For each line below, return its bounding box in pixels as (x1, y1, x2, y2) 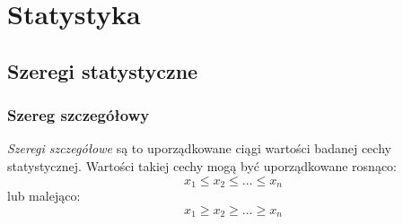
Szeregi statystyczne (7, 56, 198, 84)
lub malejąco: (7, 186, 81, 205)
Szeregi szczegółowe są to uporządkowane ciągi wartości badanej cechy (7, 139, 391, 158)
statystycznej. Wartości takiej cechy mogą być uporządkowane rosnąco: (7, 156, 397, 175)
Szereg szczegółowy (7, 104, 150, 126)
